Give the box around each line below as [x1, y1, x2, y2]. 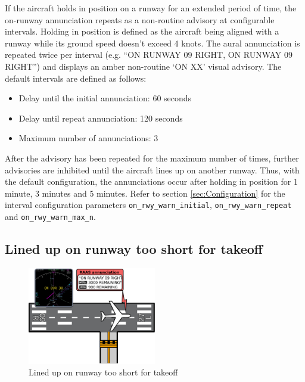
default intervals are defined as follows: [5, 72, 147, 84]
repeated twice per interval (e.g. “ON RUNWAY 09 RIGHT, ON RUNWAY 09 [5, 48, 292, 61]
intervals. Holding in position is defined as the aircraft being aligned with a [5, 25, 279, 38]
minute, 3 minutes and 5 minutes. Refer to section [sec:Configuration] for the [5, 187, 285, 199]
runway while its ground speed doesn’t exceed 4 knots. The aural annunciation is [5, 36, 300, 49]
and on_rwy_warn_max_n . [5, 210, 96, 222]
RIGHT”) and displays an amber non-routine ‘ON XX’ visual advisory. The [5, 60, 282, 72]
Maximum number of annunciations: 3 [18, 132, 158, 144]
